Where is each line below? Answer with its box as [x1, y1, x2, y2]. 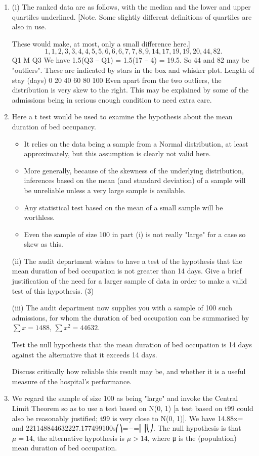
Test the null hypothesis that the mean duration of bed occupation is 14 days [12, 339, 252, 350]
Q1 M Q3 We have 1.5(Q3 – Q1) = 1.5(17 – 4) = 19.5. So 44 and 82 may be [12, 55, 249, 65]
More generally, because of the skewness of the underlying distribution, [24, 165, 244, 175]
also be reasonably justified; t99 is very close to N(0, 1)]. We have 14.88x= [12, 413, 243, 423]
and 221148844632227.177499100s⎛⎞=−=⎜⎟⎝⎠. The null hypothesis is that [12, 423, 241, 433]
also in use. [12, 21, 47, 32]
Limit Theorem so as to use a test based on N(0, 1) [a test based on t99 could [12, 403, 253, 413]
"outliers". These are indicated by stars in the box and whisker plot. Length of [12, 64, 254, 75]
